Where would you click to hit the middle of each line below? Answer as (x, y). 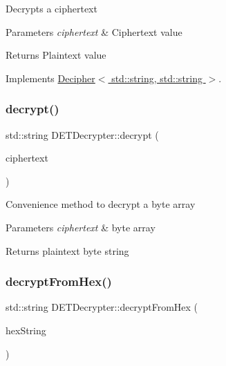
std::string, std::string (157, 78)
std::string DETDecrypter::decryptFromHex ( (102, 307)
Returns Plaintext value (56, 55)
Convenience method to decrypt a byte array (101, 204)
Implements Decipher (50, 78)
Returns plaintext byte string (67, 250)
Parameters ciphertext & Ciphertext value (94, 31)
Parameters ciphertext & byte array (81, 227)
